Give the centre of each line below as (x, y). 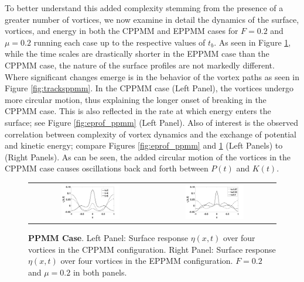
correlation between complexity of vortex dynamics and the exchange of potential (151, 134)
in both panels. (100, 272)
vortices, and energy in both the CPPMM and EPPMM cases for (122, 31)
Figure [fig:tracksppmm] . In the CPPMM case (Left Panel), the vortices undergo (149, 88)
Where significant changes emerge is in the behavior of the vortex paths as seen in (152, 76)
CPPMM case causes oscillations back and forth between (107, 168)
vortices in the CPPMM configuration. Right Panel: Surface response (152, 249)
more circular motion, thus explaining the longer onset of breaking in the (136, 99)
